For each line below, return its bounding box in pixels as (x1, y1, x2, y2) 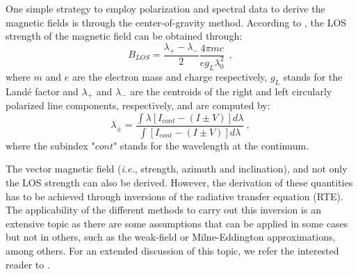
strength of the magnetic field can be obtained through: (6, 29, 243, 43)
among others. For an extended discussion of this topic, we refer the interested (6, 243, 339, 257)
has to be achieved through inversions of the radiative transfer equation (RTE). (6, 188, 343, 203)
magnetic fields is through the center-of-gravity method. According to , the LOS (6, 15, 347, 29)
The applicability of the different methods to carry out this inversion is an (6, 202, 321, 217)
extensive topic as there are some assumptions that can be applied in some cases (6, 216, 348, 230)
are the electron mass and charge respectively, (72, 69, 268, 83)
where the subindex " (6, 138, 95, 152)
